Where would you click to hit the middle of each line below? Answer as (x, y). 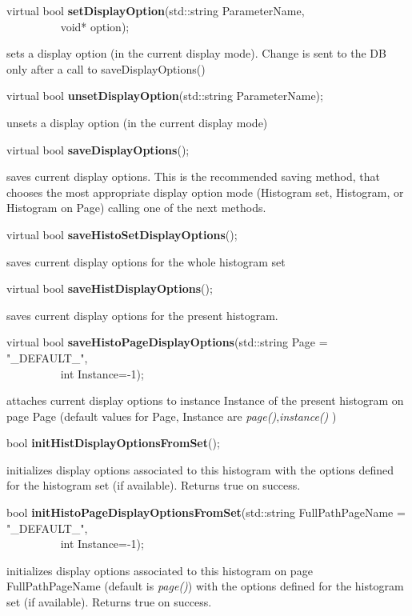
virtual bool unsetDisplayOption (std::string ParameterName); (165, 96)
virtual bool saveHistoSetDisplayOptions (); (122, 234)
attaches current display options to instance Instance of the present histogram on (205, 400)
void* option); (95, 26)
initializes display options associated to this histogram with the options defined (200, 469)
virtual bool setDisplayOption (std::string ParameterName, (156, 10)
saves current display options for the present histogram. (142, 315)
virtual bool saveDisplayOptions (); (98, 149)
